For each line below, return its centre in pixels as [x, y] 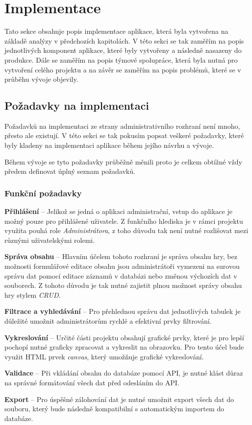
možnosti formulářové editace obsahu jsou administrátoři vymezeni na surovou [122, 266]
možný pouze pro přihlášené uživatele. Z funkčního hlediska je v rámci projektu [124, 221]
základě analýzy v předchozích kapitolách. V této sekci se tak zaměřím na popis [124, 40]
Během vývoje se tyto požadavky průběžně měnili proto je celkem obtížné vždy [123, 161]
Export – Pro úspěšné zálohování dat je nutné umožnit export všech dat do [119, 399]
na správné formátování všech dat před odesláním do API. [92, 382]
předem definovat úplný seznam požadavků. [70, 171]
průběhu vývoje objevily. [41, 79]
